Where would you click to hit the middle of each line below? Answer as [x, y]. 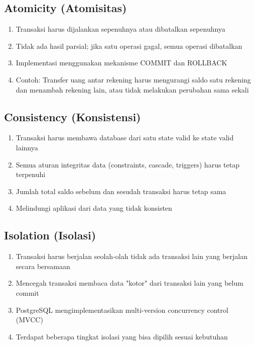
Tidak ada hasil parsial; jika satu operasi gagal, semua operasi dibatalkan [129, 46]
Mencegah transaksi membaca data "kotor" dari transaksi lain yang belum [130, 283]
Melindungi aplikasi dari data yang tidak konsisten [94, 208]
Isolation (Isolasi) [50, 235]
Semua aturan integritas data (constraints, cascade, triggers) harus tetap [127, 164]
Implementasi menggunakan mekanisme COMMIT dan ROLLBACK [121, 63]
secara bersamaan [43, 266]
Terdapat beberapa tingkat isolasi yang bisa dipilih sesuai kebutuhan [122, 336]
